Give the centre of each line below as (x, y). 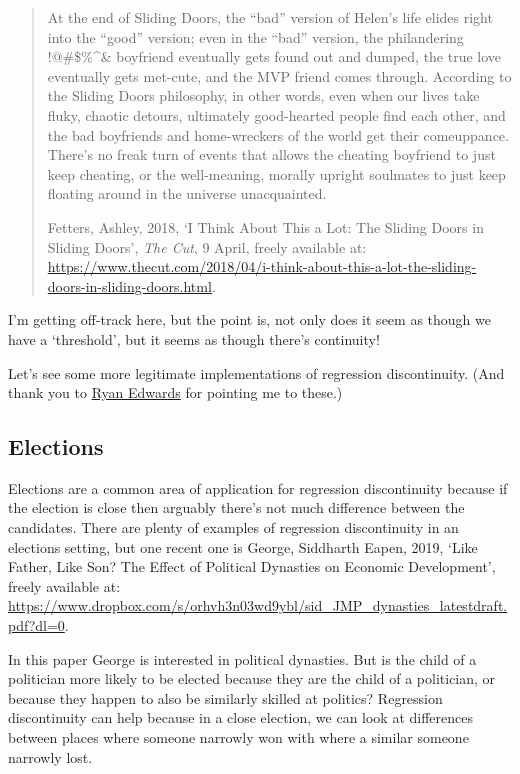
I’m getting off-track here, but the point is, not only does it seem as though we (249, 319)
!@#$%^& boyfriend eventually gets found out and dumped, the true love (274, 56)
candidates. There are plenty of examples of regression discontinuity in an (233, 527)
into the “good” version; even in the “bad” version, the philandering (255, 36)
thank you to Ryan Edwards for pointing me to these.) (175, 392)
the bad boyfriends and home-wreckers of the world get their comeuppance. (278, 134)
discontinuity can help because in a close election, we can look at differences (241, 717)
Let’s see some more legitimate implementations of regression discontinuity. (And (256, 372)
